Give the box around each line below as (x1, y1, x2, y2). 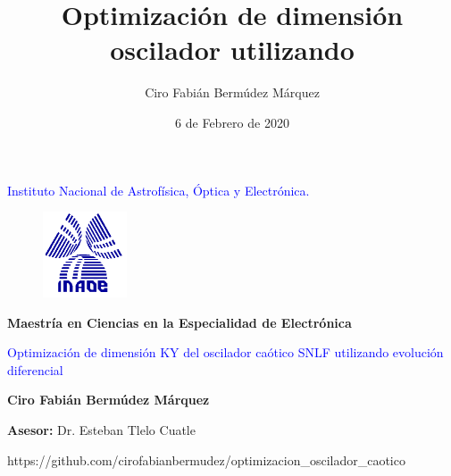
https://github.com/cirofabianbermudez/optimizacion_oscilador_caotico (7, 450, 405, 469)
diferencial (7, 360, 63, 379)
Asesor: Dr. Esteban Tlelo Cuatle (7, 421, 196, 438)
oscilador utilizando (110, 31, 355, 68)
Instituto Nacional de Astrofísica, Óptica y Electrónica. (7, 180, 310, 199)
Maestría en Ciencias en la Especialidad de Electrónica (7, 313, 352, 331)
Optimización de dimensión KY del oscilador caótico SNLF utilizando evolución (7, 343, 444, 362)
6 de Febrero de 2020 (175, 113, 289, 131)
